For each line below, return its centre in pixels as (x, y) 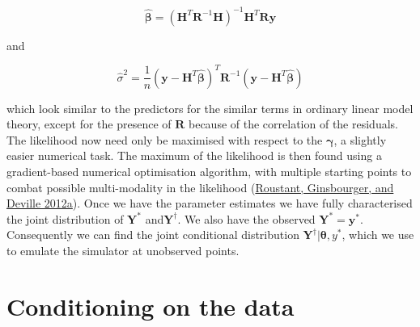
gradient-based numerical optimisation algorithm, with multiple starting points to (209, 171)
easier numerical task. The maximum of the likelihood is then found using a (194, 155)
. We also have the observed (246, 218)
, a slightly (360, 139)
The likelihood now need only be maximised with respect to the (165, 139)
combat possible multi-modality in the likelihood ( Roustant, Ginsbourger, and (200, 187)
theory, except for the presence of (89, 124)
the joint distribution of (65, 218)
